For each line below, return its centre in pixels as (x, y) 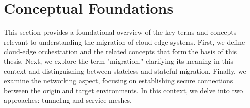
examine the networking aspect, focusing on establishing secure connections (119, 81)
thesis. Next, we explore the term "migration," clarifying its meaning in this (119, 61)
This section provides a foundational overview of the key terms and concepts (120, 32)
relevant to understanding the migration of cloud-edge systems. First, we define (125, 41)
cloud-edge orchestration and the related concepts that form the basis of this (121, 51)
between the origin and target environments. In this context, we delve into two (124, 90)
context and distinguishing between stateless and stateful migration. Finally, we (125, 71)
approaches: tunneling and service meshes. (68, 100)
